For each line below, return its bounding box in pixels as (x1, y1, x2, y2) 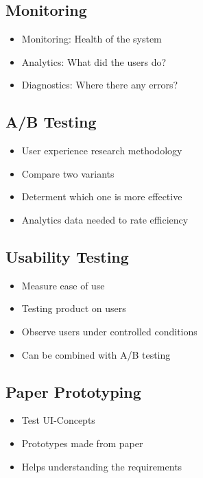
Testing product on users (21, 301, 126, 315)
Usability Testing (5, 246, 129, 267)
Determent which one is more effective (21, 189, 182, 204)
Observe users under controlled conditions (21, 324, 198, 338)
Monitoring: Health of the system (21, 32, 162, 46)
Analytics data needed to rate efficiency (21, 212, 189, 226)
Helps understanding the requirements (21, 459, 182, 473)
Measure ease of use (21, 278, 105, 292)
